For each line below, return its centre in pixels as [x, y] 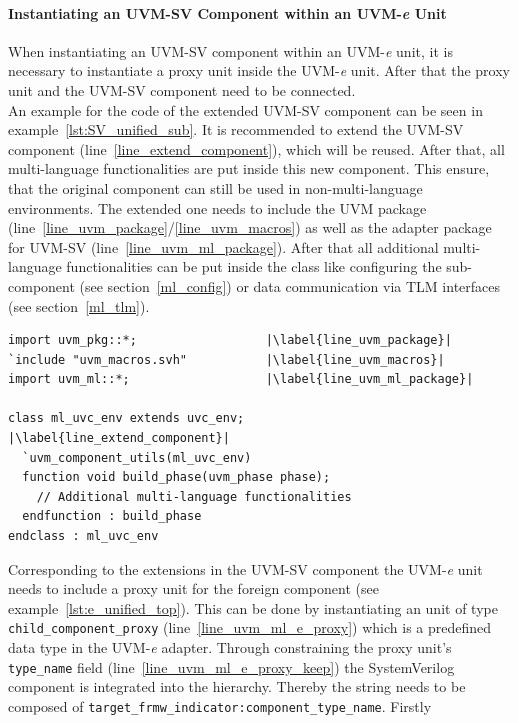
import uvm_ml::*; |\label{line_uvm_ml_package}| [241, 379]
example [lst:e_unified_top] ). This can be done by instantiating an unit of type [253, 607]
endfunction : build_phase [112, 516]
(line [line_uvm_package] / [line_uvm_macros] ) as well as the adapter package [250, 227]
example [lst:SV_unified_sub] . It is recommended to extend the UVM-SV [236, 129]
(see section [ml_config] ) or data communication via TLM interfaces [290, 285]
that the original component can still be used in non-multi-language [215, 187]
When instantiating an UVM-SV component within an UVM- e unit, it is [230, 50]
